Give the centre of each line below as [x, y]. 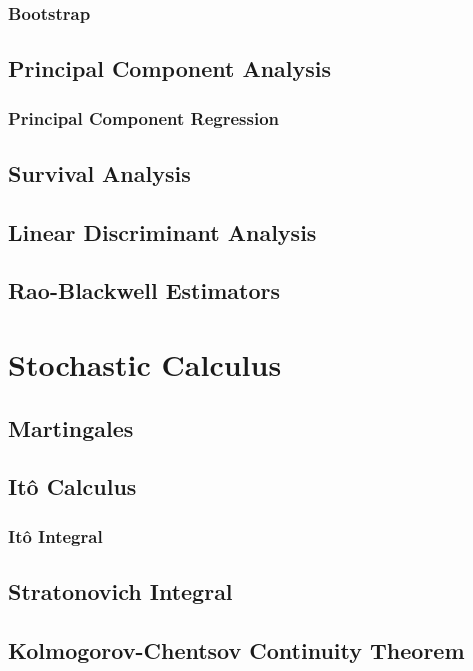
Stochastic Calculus [145, 364]
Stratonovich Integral [120, 590]
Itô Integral [55, 535]
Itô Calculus [72, 486]
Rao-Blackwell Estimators [144, 290]
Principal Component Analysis [169, 68]
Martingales [71, 427]
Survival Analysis [99, 172]
